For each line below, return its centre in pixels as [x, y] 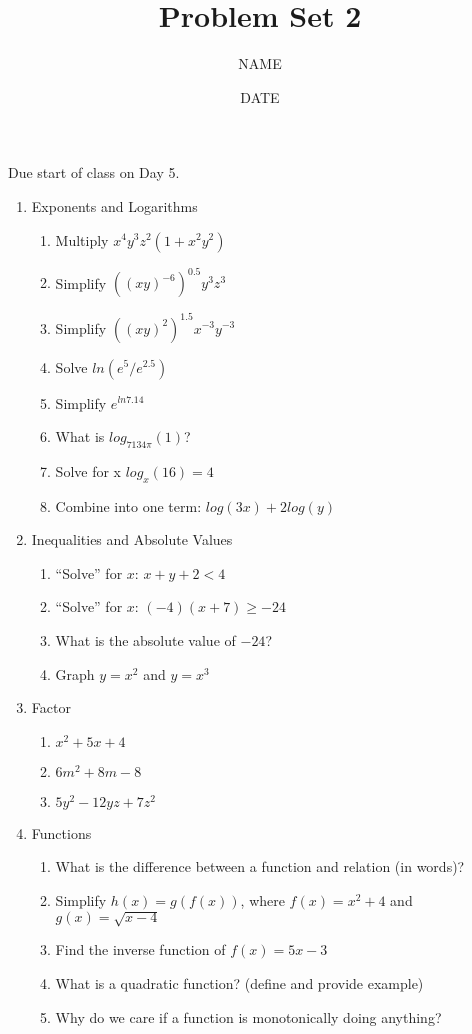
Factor [51, 707]
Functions [61, 832]
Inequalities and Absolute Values [132, 539]
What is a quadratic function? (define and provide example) [239, 983]
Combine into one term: [128, 505]
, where [262, 900]
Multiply [82, 239]
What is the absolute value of [145, 640]
